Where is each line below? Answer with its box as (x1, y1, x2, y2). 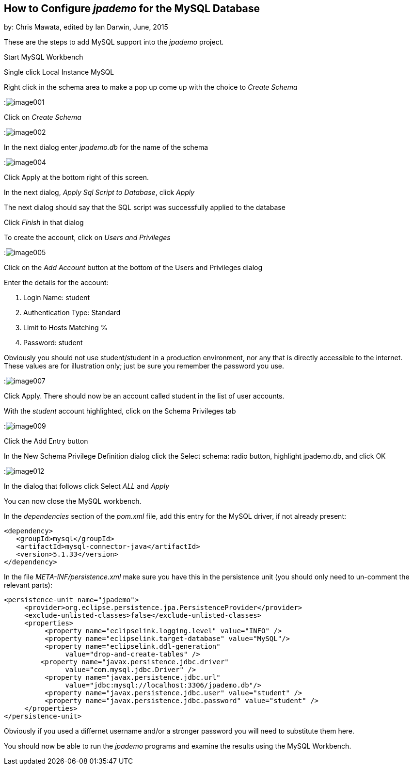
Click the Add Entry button (4, 437, 88, 446)
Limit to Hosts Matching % (23, 323, 108, 332)
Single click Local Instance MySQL (4, 68, 114, 77)
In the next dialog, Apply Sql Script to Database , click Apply (4, 188, 195, 197)
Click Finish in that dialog (4, 218, 84, 227)
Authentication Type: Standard (23, 308, 121, 317)
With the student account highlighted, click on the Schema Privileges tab (4, 407, 236, 416)
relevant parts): (4, 581, 52, 590)
